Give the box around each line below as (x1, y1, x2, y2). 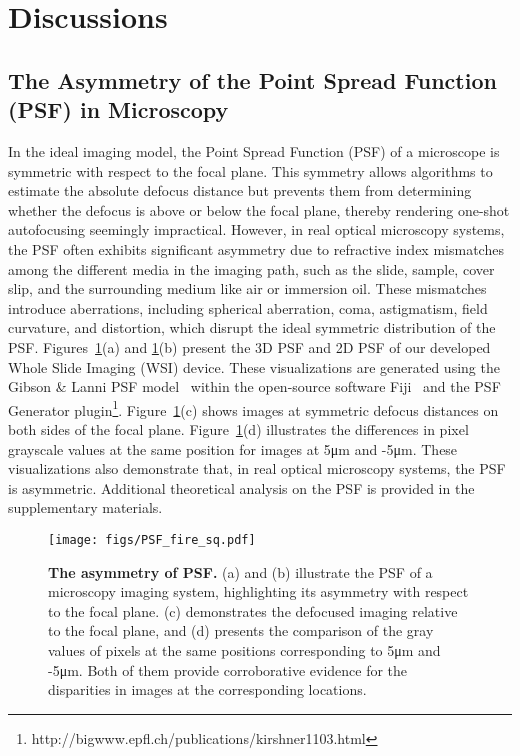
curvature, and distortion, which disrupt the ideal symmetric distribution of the (8, 317, 496, 338)
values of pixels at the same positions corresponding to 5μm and (48, 639, 441, 660)
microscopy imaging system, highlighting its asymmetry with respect (48, 581, 469, 602)
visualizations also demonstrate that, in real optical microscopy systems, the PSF (8, 458, 506, 479)
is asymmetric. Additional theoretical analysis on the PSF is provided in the (8, 477, 475, 498)
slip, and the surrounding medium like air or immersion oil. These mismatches (8, 278, 487, 299)
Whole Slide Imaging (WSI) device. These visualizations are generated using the (8, 356, 500, 377)
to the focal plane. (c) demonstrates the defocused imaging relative (48, 600, 458, 621)
